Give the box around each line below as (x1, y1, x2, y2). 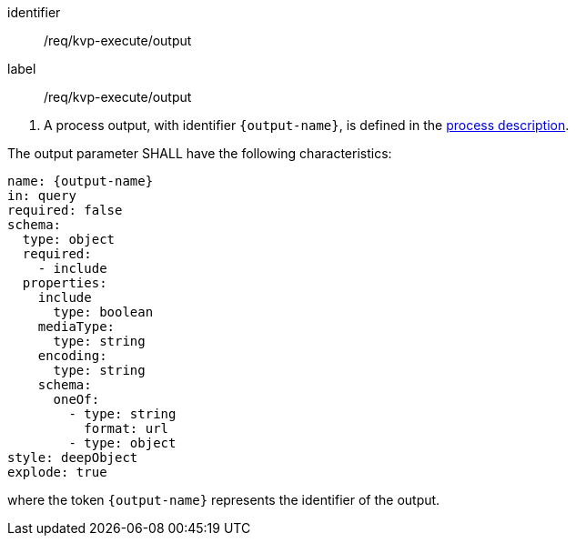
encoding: (37, 348, 107, 363)
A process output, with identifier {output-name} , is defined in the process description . (44, 117, 570, 133)
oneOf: (53, 392, 100, 407)
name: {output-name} (7, 174, 154, 188)
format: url (84, 421, 169, 436)
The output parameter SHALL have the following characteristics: (7, 146, 392, 161)
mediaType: (37, 319, 116, 334)
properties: (22, 276, 107, 290)
